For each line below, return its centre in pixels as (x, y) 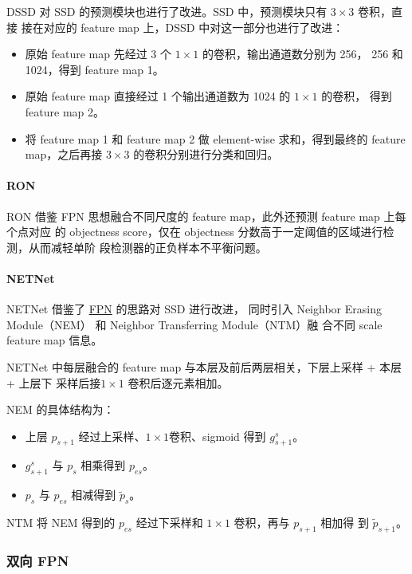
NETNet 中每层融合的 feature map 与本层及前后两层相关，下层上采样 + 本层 (204, 366)
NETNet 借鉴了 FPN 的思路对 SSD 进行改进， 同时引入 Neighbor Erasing (194, 309)
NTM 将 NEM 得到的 (61, 523)
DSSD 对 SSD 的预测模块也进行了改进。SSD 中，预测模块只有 (167, 11)
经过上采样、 (112, 436)
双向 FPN (38, 560)
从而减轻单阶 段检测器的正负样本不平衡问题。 (147, 247)
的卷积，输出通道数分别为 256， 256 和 (302, 54)
